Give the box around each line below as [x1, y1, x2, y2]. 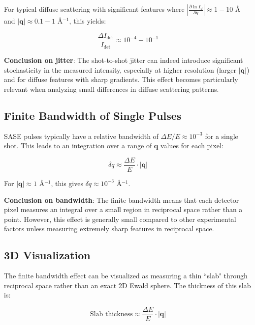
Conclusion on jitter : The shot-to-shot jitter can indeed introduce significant [4, 55, 243, 65]
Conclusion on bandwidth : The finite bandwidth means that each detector [4, 194, 239, 205]
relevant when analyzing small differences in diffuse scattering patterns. [4, 83, 219, 94]
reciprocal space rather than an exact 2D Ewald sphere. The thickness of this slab [4, 280, 251, 290]
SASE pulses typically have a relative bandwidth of [4, 131, 159, 141]
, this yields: [69, 16, 106, 26]
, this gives [51, 178, 83, 188]
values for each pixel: [160, 140, 223, 151]
